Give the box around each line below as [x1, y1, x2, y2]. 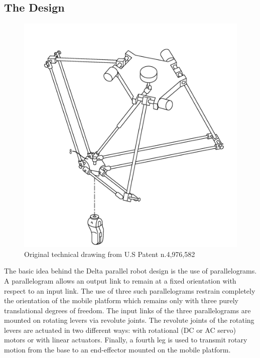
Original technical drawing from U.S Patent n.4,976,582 [24, 248, 195, 259]
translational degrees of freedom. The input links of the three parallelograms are [4, 305, 251, 315]
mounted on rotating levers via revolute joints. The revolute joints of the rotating [4, 315, 254, 325]
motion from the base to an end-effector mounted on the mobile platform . [4, 344, 231, 355]
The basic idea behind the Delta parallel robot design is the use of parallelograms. [4, 265, 257, 276]
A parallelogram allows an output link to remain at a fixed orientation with [4, 275, 236, 286]
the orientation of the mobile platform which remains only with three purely [4, 295, 238, 306]
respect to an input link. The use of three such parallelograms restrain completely [4, 285, 255, 296]
